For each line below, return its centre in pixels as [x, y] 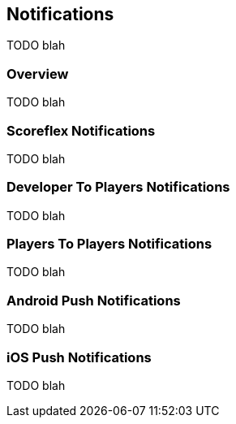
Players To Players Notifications [109, 244]
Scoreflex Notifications [81, 130]
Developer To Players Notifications [118, 187]
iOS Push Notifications [79, 357]
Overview [38, 74]
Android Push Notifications [94, 300]
